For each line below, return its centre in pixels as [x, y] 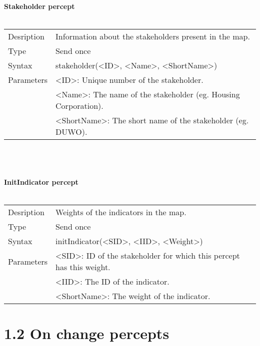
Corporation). [79, 106]
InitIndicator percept [41, 181]
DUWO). [71, 132]
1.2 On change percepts [87, 333]
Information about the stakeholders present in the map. [153, 36]
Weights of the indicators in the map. [121, 212]
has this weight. [83, 267]
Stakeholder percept [39, 6]
